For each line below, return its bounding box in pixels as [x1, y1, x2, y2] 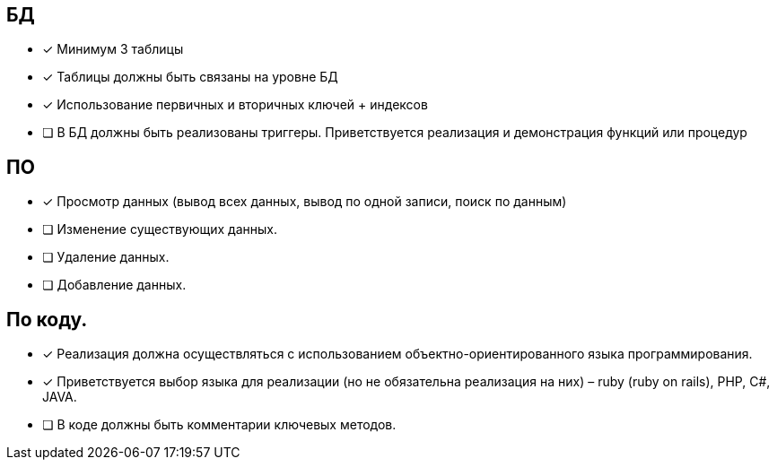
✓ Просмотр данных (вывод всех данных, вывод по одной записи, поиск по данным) [42, 194, 567, 210]
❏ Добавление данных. [42, 277, 187, 293]
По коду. [6, 307, 88, 331]
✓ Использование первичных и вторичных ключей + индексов [42, 97, 428, 113]
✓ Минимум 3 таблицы [42, 41, 184, 57]
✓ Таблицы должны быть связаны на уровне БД [42, 69, 338, 85]
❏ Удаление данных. [42, 249, 170, 265]
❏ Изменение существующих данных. [42, 221, 277, 238]
